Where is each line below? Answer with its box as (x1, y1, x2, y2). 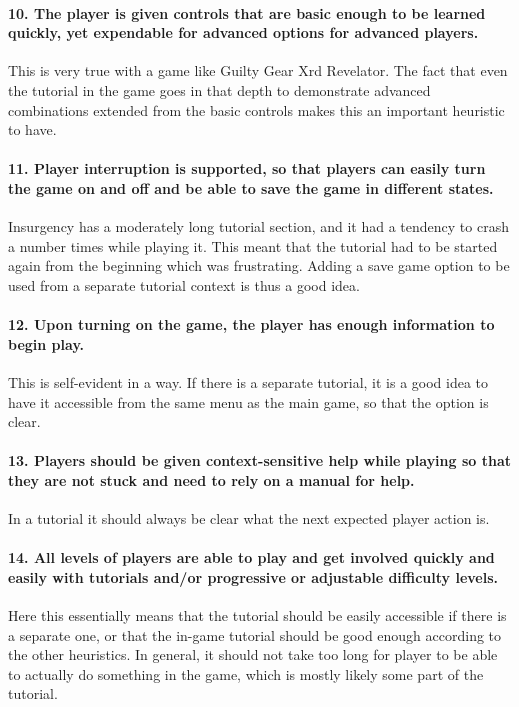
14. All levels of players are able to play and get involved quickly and (8, 547, 495, 568)
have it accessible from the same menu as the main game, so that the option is (8, 391, 489, 412)
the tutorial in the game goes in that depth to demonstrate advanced (8, 79, 431, 100)
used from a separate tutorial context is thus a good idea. (8, 274, 360, 295)
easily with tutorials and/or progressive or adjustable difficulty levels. (8, 566, 499, 587)
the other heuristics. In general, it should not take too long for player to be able (8, 644, 498, 665)
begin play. (8, 333, 85, 354)
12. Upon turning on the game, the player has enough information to (8, 314, 495, 335)
